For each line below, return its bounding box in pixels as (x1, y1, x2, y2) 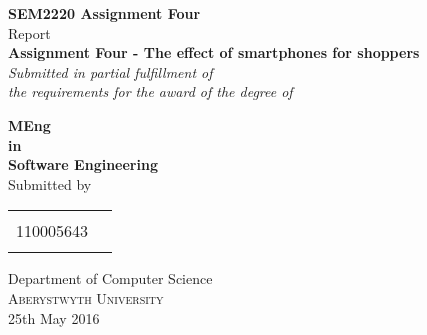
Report (8, 22, 51, 43)
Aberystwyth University (8, 287, 164, 308)
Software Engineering (8, 154, 158, 175)
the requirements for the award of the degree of (8, 81, 293, 102)
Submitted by (8, 173, 92, 194)
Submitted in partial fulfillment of (8, 61, 213, 82)
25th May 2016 (8, 307, 100, 328)
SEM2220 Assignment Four (8, 3, 201, 23)
